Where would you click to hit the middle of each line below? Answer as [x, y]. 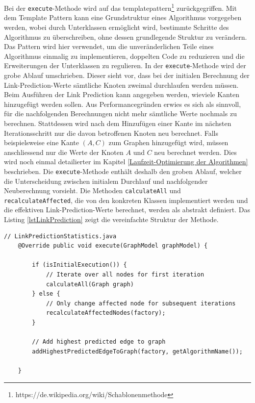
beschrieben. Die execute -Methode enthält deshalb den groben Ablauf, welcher [123, 171]
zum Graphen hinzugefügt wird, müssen [168, 142]
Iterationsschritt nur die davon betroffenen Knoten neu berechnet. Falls [111, 133]
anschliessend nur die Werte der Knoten [64, 152]
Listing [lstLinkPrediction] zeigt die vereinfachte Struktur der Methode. [111, 219]
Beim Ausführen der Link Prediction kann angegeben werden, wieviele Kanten [122, 94]
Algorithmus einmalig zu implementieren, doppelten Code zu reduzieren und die [124, 56]
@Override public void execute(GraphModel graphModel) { [113, 246]
